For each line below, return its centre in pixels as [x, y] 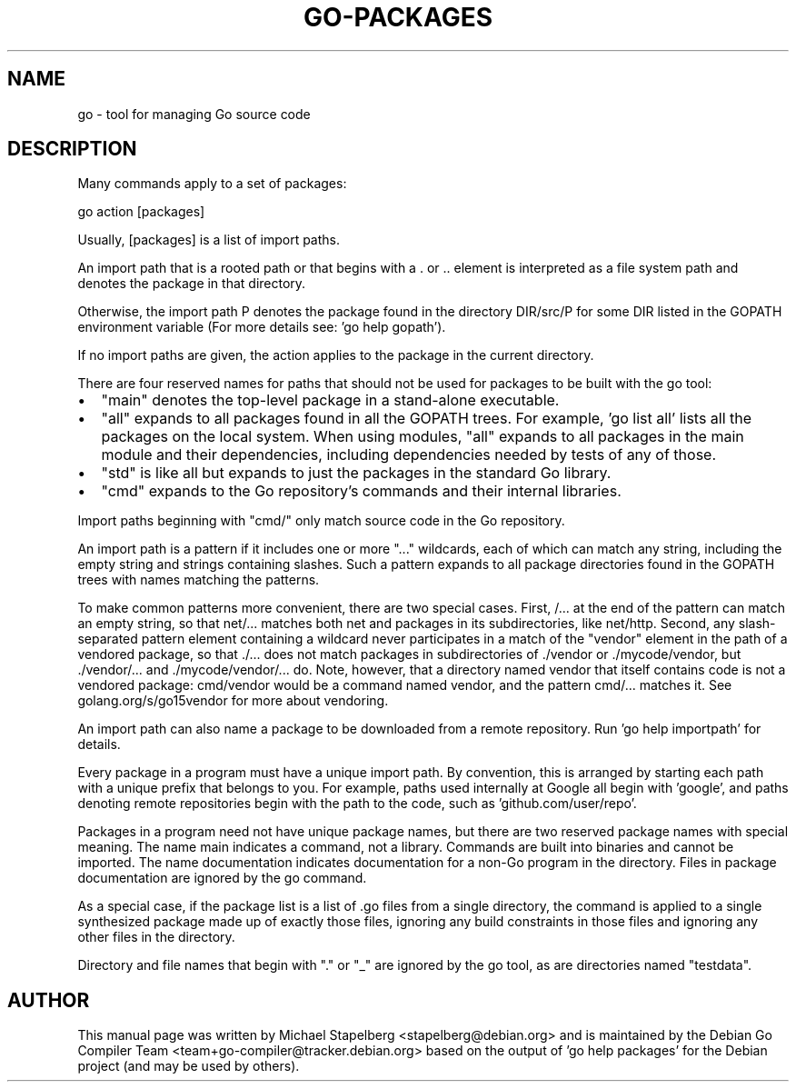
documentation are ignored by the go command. [222, 878]
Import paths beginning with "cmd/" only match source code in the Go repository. [321, 521]
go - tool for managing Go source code [194, 114]
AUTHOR [49, 1000]
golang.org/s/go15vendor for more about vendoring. [233, 701]
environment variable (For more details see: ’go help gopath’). [262, 327]
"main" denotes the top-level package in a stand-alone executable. [330, 400]
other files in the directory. [156, 937]
